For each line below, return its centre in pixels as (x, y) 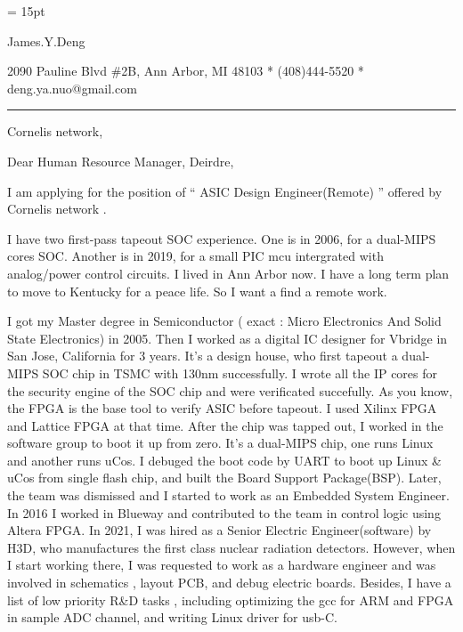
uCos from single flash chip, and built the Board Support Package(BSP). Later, (224, 478)
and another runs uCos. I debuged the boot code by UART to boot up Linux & (224, 460)
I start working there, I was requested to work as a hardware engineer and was (222, 565)
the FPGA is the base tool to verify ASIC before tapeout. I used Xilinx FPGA (222, 408)
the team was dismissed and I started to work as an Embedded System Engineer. (228, 495)
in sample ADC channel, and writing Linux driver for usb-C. (172, 617)
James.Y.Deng (46, 41)
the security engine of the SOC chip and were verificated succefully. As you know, (230, 390)
